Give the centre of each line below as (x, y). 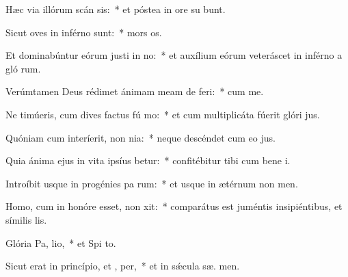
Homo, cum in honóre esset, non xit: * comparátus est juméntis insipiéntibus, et (174, 206)
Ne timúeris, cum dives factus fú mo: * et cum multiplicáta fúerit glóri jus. (163, 114)
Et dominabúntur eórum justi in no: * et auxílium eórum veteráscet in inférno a (174, 55)
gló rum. (23, 68)
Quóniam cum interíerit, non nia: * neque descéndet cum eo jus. (140, 137)
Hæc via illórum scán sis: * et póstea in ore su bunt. (116, 9)
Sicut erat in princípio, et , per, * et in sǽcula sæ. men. (123, 266)
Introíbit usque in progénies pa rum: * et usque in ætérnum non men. (152, 183)
